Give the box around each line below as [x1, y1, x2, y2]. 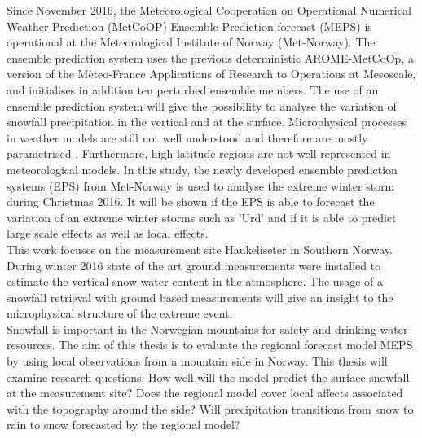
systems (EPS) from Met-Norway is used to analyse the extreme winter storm [7, 177, 395, 194]
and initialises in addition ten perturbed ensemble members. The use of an [7, 81, 379, 98]
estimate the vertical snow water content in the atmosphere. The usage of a [7, 273, 383, 290]
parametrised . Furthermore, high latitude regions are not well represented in [7, 145, 391, 162]
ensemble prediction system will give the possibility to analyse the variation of [7, 97, 397, 114]
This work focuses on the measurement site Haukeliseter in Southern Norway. [7, 240, 393, 257]
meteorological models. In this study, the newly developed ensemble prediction [7, 160, 398, 177]
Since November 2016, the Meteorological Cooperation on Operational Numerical [7, 2, 411, 18]
